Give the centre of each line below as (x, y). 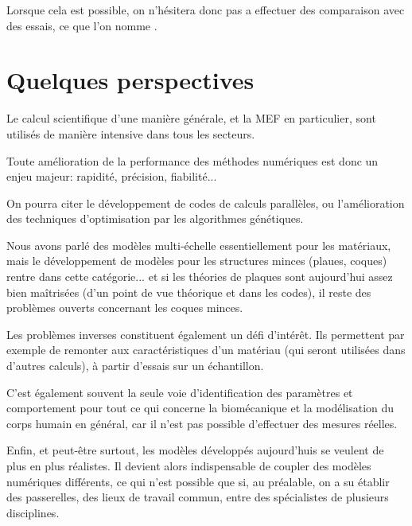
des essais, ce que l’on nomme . (82, 25)
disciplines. (33, 512)
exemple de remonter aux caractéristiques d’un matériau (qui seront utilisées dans (206, 350)
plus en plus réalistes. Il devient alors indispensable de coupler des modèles (189, 466)
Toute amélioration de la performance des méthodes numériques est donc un (192, 160)
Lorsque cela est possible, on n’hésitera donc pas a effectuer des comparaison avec (206, 10)
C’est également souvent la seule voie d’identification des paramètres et (180, 392)
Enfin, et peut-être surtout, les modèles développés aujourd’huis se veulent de (195, 450)
